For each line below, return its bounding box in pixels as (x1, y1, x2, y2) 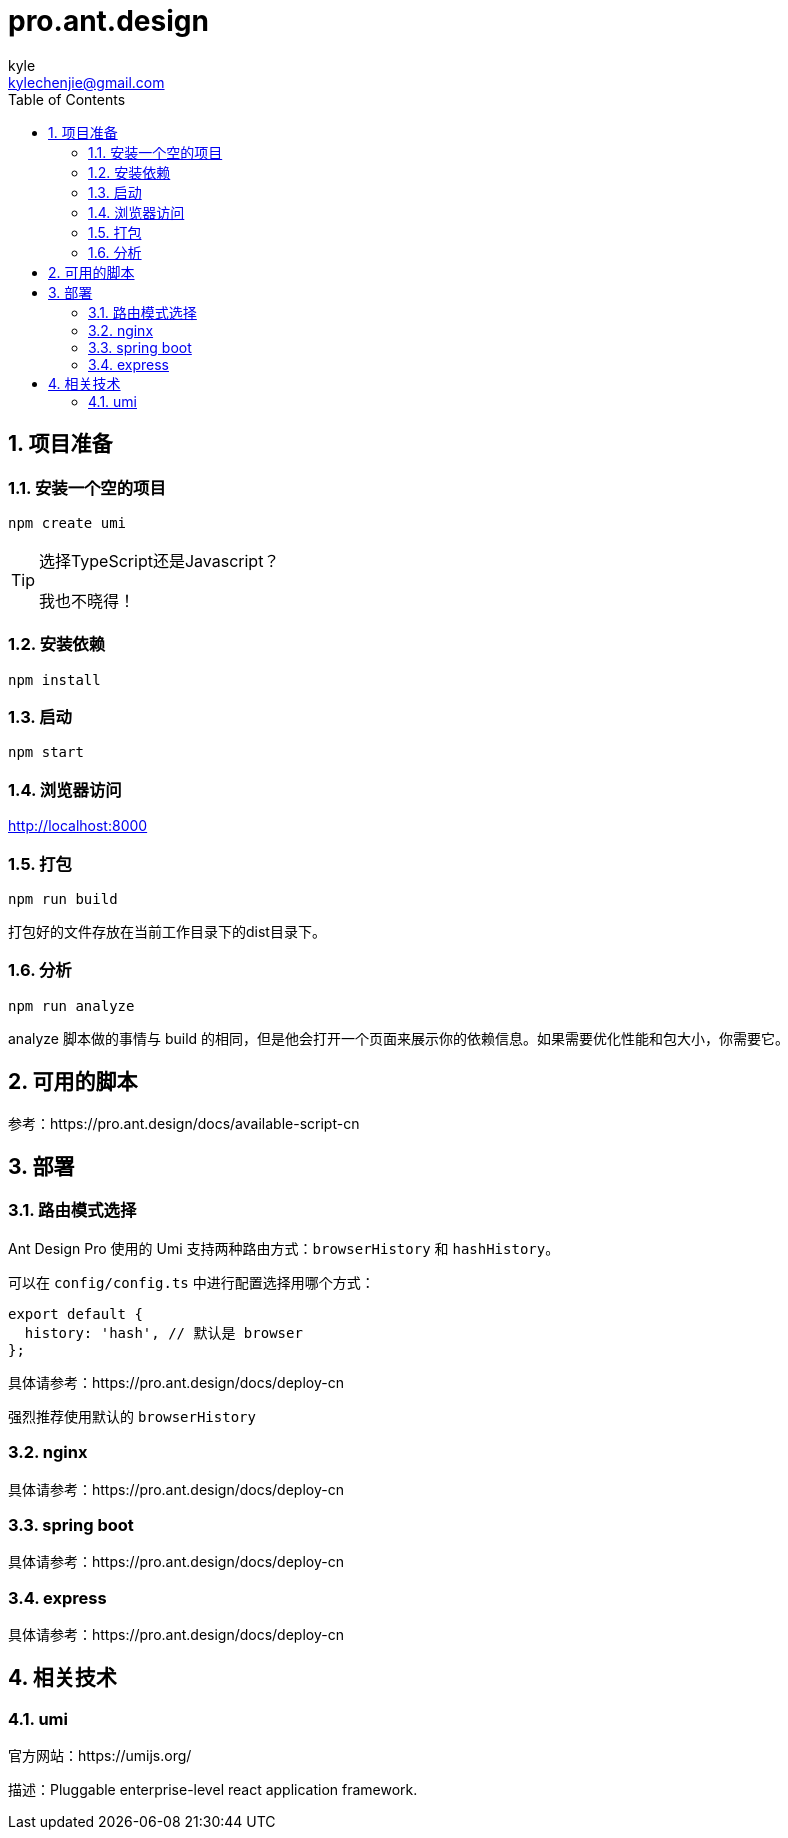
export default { (8, 1305, 143, 1322)
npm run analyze (8, 997, 135, 1014)
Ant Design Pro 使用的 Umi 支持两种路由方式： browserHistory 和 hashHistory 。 (8, 1239, 560, 1257)
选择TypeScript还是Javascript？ (39, 550, 280, 571)
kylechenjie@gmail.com (8, 73, 165, 91)
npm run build (8, 890, 118, 907)
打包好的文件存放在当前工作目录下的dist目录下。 (8, 922, 326, 940)
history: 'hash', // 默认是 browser (24, 1324, 303, 1341)
